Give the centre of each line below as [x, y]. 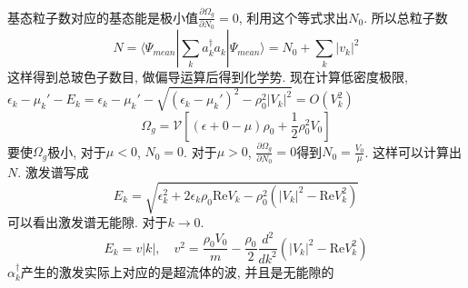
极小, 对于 [77, 151]
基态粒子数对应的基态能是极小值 [103, 17]
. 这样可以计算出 [413, 151]
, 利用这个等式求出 [294, 17]
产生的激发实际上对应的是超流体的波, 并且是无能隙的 [177, 271]
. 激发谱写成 [53, 172]
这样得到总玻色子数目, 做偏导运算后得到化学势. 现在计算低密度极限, [208, 77]
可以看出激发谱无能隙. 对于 [88, 222]
